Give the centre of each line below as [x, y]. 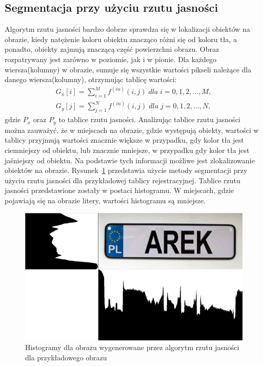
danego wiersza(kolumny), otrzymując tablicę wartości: [91, 79]
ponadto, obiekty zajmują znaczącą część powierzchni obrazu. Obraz [112, 49]
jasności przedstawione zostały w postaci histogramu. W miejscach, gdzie [119, 190]
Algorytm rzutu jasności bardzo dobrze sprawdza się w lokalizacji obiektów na [127, 29]
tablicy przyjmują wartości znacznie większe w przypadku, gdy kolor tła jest [124, 140]
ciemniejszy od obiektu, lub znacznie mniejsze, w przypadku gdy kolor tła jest [127, 150]
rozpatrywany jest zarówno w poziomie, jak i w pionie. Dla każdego [110, 59]
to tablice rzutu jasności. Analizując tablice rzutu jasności [149, 119]
